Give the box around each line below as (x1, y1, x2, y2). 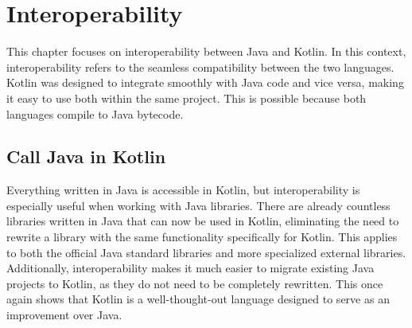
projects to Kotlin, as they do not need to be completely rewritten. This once (6, 275, 383, 291)
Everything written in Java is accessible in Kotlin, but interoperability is (6, 182, 360, 198)
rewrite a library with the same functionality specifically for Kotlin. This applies (6, 228, 398, 245)
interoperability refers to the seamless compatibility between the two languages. (6, 58, 395, 75)
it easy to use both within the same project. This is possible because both (6, 89, 367, 106)
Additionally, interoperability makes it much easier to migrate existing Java (6, 260, 375, 276)
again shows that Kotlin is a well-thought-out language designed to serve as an (6, 291, 390, 307)
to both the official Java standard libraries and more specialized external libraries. (6, 244, 406, 260)
